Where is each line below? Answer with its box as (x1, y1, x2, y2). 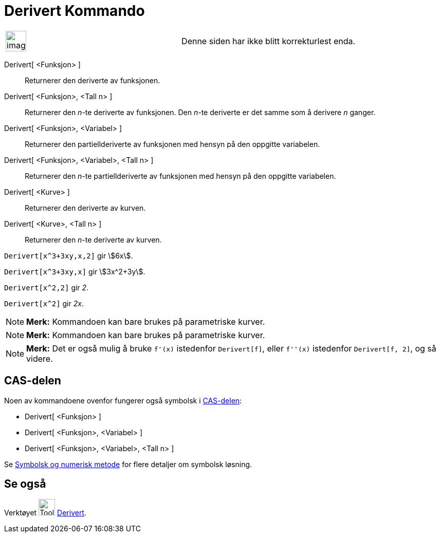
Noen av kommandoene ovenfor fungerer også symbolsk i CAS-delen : (4, 396, 242, 405)
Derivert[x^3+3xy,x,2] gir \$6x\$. (4, 251, 133, 260)
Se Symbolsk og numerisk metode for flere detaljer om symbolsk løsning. (4, 459, 252, 469)
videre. (26, 353, 53, 364)
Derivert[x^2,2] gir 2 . (4, 283, 89, 292)
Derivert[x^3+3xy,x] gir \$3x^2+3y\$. (4, 267, 145, 276)
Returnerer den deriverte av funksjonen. (25, 76, 160, 85)
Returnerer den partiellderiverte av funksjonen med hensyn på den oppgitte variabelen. (25, 139, 320, 149)
